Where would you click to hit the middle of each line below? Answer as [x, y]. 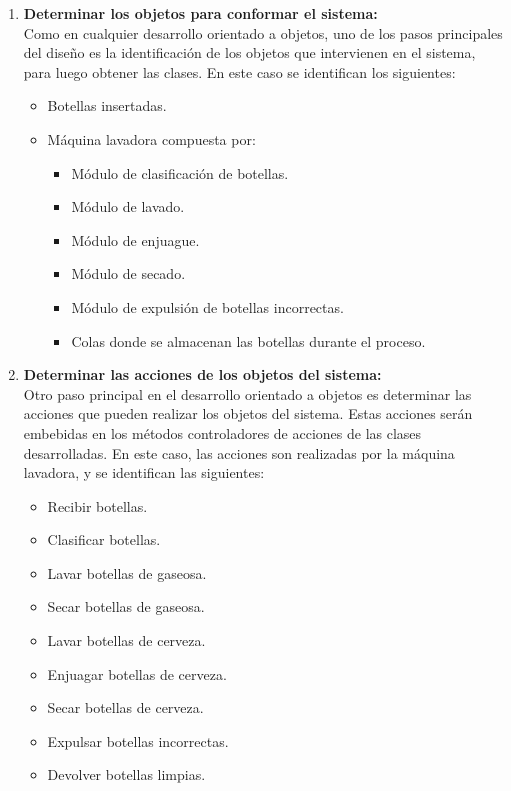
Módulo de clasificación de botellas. [180, 172]
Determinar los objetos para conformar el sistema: [200, 13]
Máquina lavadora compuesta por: [151, 138]
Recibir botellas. [97, 505]
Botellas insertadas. [107, 105]
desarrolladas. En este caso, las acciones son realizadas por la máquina [239, 452]
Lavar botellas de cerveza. [126, 640]
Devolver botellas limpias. [126, 774]
